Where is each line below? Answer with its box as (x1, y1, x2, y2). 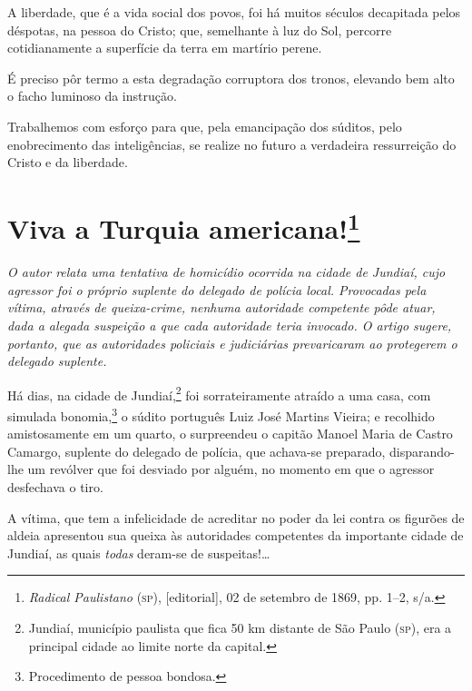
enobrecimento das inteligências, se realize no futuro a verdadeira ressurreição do (7, 134, 457, 153)
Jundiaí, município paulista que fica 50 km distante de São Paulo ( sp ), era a (28, 618, 452, 637)
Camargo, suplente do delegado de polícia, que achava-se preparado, (7, 441, 386, 460)
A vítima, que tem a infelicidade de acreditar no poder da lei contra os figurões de (7, 508, 465, 527)
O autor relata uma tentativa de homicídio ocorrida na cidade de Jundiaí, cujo (7, 262, 446, 281)
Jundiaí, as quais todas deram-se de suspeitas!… (7, 543, 270, 562)
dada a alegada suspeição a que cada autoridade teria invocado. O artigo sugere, (7, 315, 452, 334)
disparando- (389, 441, 455, 460)
